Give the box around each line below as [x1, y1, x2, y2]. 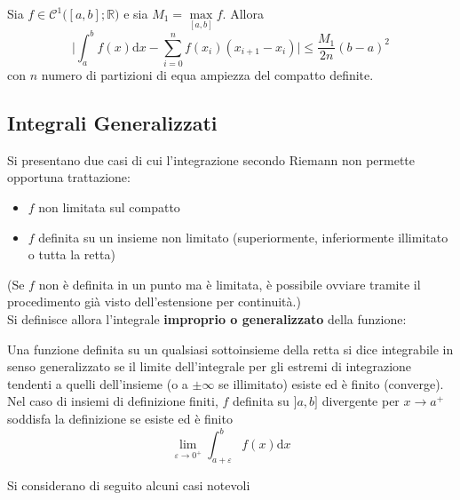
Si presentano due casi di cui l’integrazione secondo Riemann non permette [7, 150, 416, 169]
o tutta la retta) [28, 245, 115, 264]
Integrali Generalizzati [7, 109, 218, 137]
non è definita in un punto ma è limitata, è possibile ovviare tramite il [38, 274, 421, 293]
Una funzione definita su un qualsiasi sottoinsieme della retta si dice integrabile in [7, 339, 454, 358]
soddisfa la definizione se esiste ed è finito [7, 409, 233, 427]
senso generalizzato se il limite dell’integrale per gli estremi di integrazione [7, 357, 412, 376]
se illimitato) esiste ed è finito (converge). [218, 374, 444, 393]
